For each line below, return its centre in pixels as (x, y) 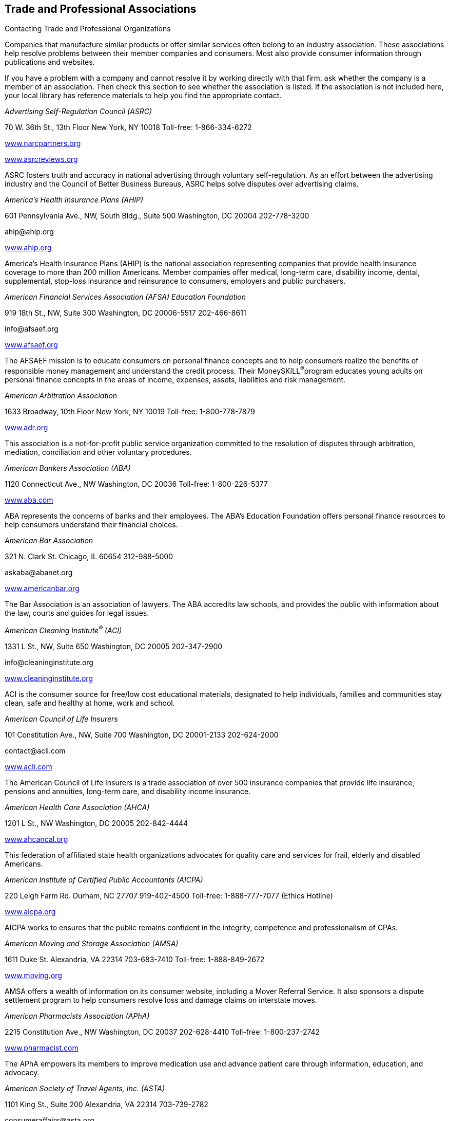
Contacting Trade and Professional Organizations (88, 29)
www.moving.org (33, 975)
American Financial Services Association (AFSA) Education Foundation (125, 297)
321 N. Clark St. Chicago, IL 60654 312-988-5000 (89, 557)
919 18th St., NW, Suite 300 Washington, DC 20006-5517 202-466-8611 (125, 313)
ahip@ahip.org (29, 232)
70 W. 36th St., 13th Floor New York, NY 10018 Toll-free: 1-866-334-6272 (128, 127)
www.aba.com (29, 500)
